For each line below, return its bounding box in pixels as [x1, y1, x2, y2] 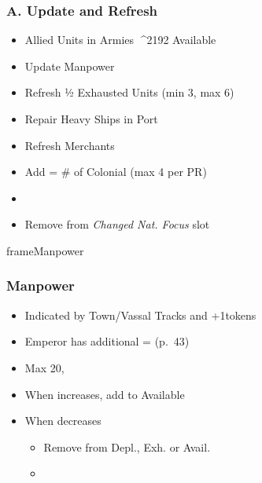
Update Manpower [24, 57, 115, 74]
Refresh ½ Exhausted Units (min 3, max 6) [24, 84, 234, 101]
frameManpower [6, 242, 84, 258]
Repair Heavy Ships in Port [24, 111, 158, 126]
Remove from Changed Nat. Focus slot [24, 216, 210, 232]
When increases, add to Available [24, 386, 185, 402]
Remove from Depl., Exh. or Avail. [43, 438, 211, 455]
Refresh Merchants [24, 137, 115, 153]
